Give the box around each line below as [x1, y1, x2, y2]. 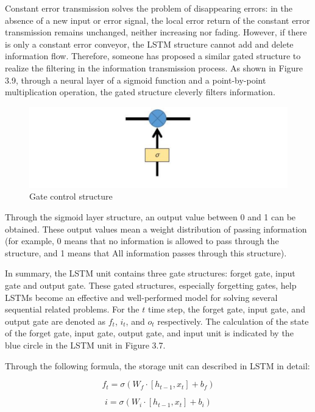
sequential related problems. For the [5, 303, 140, 316]
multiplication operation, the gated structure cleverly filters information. [5, 85, 275, 98]
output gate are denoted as [5, 314, 106, 327]
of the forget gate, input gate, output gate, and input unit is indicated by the [5, 327, 294, 339]
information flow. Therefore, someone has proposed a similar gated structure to [5, 49, 301, 62]
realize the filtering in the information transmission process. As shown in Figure [5, 61, 303, 74]
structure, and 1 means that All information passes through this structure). [5, 246, 287, 259]
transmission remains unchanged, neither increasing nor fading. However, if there [5, 26, 307, 38]
